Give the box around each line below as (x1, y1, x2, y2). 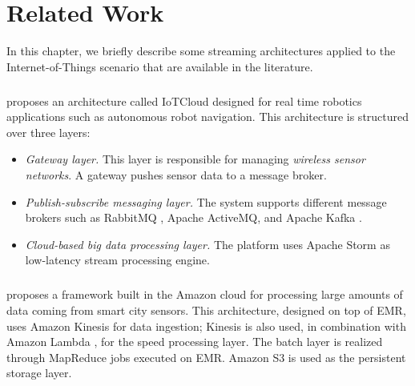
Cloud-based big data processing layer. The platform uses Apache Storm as (25, 235, 390, 252)
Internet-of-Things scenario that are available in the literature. (6, 58, 313, 74)
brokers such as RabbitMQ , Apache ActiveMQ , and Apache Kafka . (25, 209, 362, 226)
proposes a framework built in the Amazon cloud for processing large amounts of (6, 286, 403, 303)
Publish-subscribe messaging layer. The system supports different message (25, 193, 387, 210)
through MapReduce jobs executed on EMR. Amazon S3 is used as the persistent (6, 348, 406, 365)
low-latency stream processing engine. (25, 251, 210, 268)
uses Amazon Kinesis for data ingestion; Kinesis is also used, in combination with (6, 317, 406, 334)
